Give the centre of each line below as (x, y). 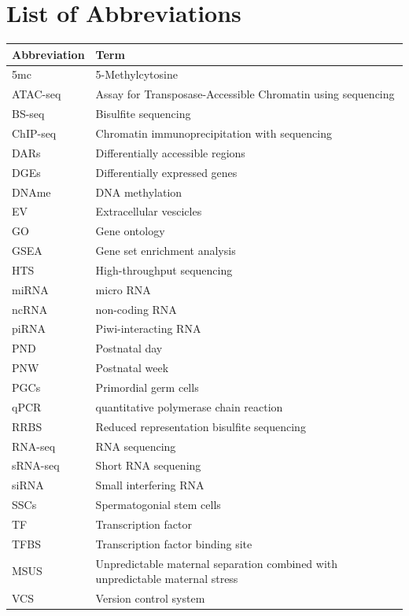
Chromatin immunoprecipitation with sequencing (214, 133)
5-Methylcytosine (136, 74)
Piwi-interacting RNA (148, 328)
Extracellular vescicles (149, 211)
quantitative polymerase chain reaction (189, 406)
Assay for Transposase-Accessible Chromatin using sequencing (245, 94)
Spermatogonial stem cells (158, 505)
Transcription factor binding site (174, 543)
